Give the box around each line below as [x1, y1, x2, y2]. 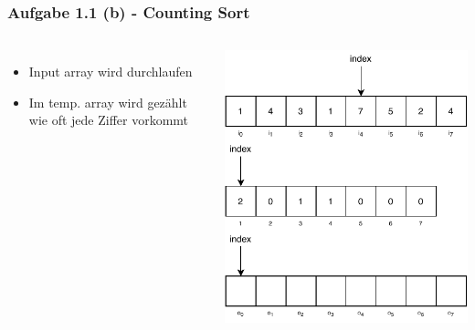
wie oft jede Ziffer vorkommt [28, 110, 189, 129]
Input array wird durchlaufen [28, 62, 193, 81]
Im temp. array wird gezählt [28, 92, 187, 111]
